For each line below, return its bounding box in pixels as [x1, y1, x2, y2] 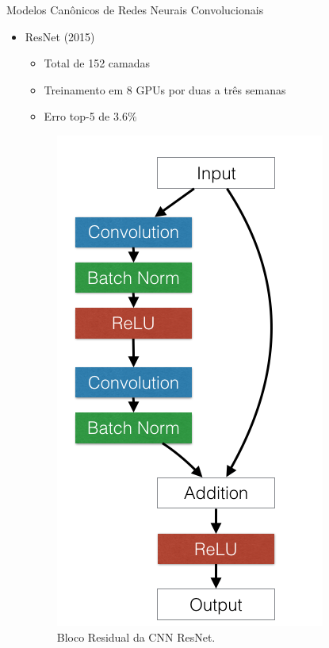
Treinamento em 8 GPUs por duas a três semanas [44, 81, 286, 98]
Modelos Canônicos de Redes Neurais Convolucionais [6, 2, 264, 17]
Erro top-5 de [44, 108, 110, 125]
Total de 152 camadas [44, 55, 151, 71]
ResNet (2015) [25, 28, 95, 44]
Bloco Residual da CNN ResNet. [56, 628, 216, 645]
